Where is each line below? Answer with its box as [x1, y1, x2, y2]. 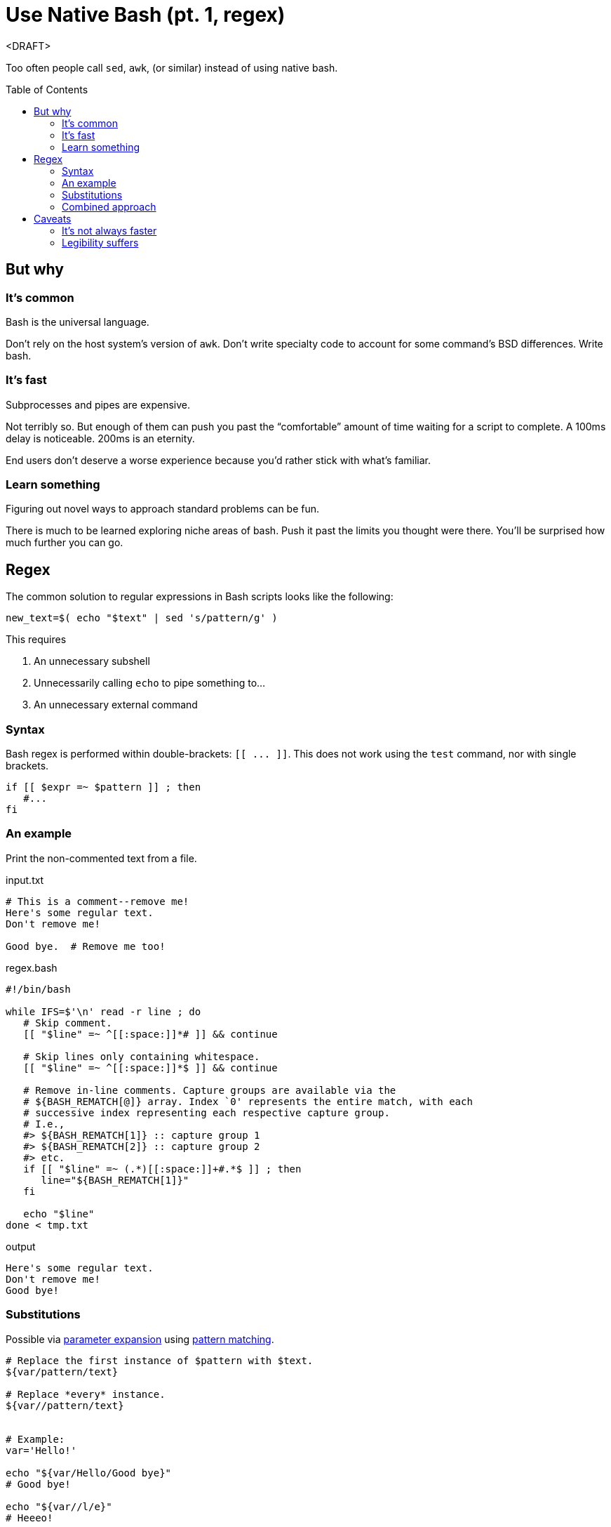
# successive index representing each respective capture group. [23, 1106, 390, 1118]
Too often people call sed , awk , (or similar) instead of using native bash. [6, 61, 338, 74]
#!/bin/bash [6, 983, 71, 995]
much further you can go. [6, 536, 123, 549]
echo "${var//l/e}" [6, 1500, 112, 1512]
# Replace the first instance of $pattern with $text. [6, 1354, 314, 1366]
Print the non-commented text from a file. [6, 852, 197, 864]
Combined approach [62, 200, 156, 213]
